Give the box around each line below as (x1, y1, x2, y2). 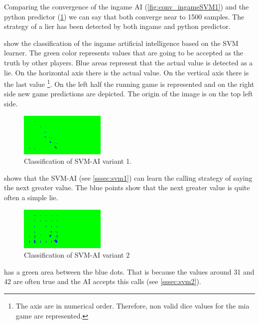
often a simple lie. (4, 192, 58, 202)
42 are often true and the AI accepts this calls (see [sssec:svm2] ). (4, 276, 201, 287)
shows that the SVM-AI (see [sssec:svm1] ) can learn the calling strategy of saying (4, 172, 253, 183)
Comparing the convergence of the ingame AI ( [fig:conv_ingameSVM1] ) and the (4, 1, 249, 11)
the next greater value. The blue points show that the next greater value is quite (4, 182, 250, 193)
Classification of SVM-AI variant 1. (24, 156, 132, 166)
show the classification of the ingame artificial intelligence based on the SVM (4, 37, 239, 48)
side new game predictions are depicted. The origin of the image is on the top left (4, 88, 253, 99)
